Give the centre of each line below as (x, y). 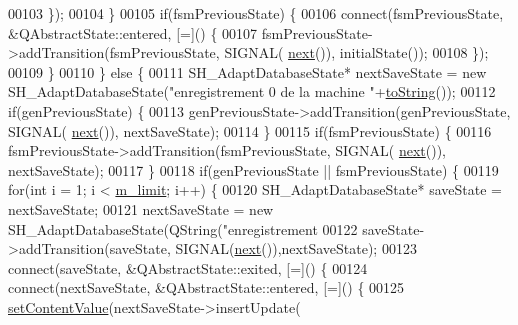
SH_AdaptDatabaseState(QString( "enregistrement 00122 (183, 228)
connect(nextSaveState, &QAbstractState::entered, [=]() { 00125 (206, 287)
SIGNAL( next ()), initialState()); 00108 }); (356, 52)
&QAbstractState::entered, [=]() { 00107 (133, 32)
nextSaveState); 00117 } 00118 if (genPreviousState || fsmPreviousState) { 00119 (253, 169)
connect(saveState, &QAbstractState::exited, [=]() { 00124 (188, 267)
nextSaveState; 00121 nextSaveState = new (141, 208)
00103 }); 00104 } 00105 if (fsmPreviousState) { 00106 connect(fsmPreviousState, (256, 13)
